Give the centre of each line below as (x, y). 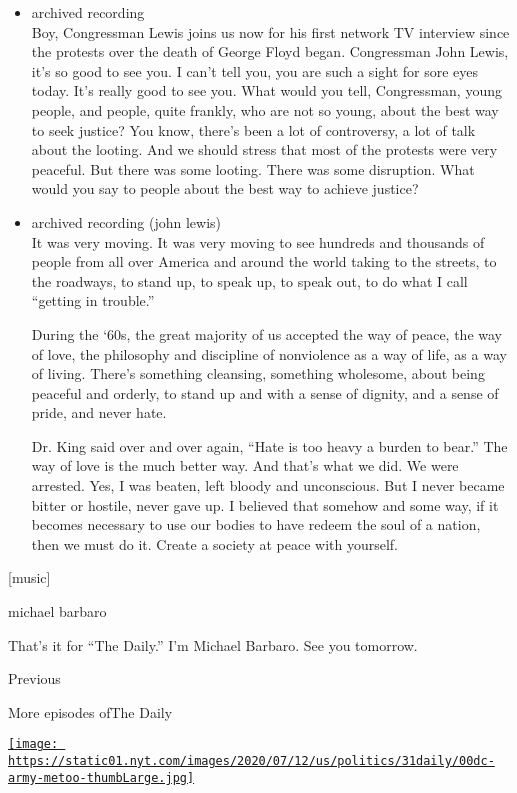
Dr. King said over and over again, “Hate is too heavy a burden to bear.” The (269, 445)
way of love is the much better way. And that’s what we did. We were (245, 465)
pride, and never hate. (99, 412)
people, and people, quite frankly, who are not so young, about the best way (265, 109)
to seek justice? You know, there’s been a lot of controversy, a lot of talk (253, 129)
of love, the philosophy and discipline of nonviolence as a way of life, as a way (269, 353)
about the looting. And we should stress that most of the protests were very (264, 149)
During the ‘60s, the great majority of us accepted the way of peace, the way (266, 333)
